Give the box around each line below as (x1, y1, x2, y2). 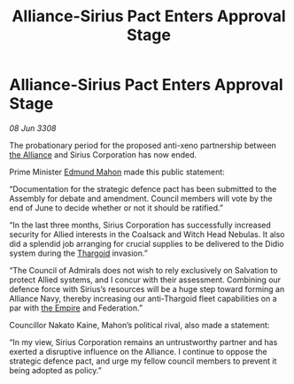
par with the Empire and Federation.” (9, 303, 143, 313)
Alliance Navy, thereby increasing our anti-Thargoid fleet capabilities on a (9, 293, 277, 303)
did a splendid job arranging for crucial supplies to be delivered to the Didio (9, 238, 284, 249)
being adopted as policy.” (9, 365, 102, 375)
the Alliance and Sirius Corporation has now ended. (9, 149, 197, 160)
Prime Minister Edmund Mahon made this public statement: (9, 166, 226, 177)
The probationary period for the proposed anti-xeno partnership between (9, 140, 277, 150)
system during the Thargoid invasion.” (9, 248, 148, 258)
